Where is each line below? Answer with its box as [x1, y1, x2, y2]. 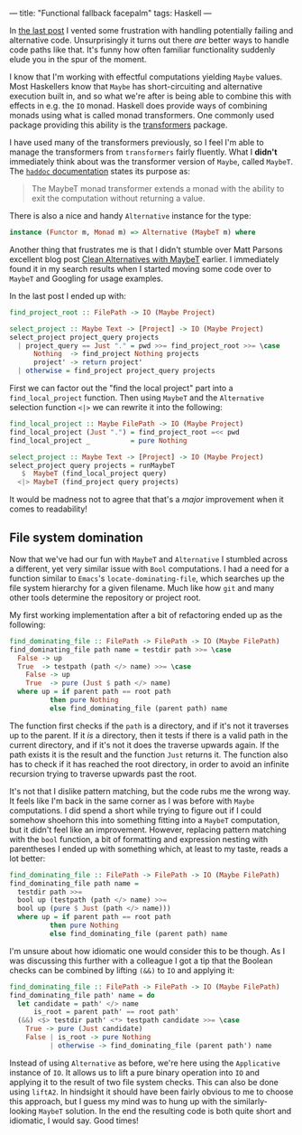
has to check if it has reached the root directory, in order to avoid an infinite [9, 758, 290, 769]
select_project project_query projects [9, 333, 160, 342]
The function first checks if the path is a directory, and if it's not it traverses [9, 720, 289, 731]
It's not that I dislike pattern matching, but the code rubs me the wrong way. [9, 785, 291, 796]
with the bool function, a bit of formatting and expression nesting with [9, 833, 269, 844]
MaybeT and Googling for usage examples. [9, 273, 164, 284]
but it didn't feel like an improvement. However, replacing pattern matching [9, 824, 287, 835]
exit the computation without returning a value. [31, 193, 206, 203]
